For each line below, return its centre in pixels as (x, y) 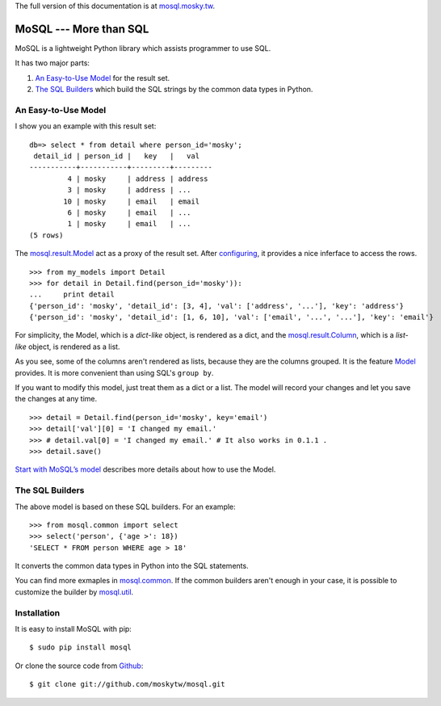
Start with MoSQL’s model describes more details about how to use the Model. (145, 469)
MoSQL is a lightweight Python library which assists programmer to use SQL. (143, 48)
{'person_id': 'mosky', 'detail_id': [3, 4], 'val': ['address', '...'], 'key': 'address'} (216, 306)
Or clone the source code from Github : (79, 666)
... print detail (72, 294)
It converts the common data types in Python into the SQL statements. (132, 566)
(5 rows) (46, 235)
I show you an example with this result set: (86, 126)
